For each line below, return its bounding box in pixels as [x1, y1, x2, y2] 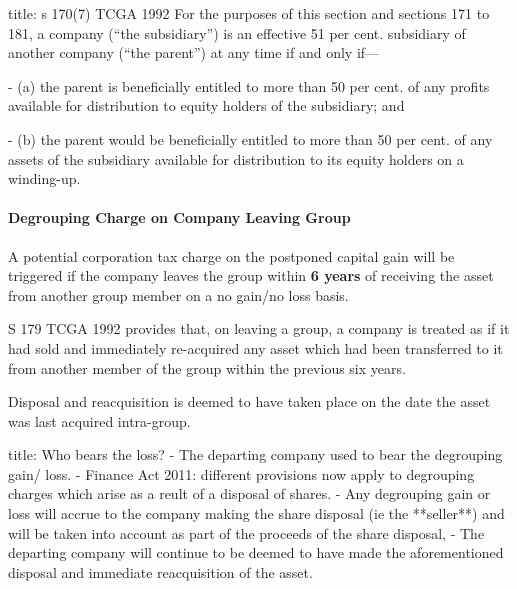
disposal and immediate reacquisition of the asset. [8, 561, 313, 582]
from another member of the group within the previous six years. [8, 357, 406, 378]
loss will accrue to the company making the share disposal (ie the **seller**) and [8, 503, 505, 524]
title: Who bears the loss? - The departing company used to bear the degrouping [8, 444, 503, 465]
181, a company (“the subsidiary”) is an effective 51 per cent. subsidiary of [8, 22, 466, 43]
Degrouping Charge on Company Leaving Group [8, 207, 351, 228]
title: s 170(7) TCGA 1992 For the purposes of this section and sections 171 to [8, 3, 490, 23]
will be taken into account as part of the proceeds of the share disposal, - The [8, 522, 485, 543]
